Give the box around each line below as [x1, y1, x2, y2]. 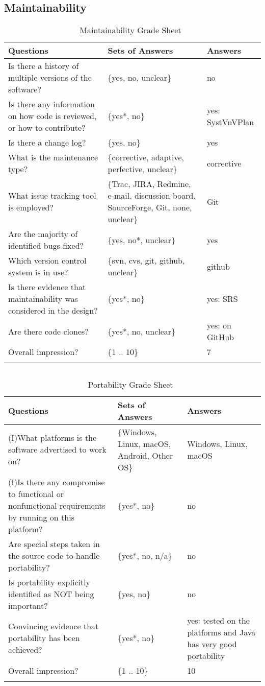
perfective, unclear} [108, 163, 177, 175]
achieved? [8, 644, 42, 656]
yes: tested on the [187, 614, 250, 626]
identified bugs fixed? [8, 240, 84, 252]
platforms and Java [187, 626, 256, 638]
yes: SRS [206, 293, 238, 305]
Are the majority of [8, 228, 78, 240]
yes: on [206, 319, 231, 332]
